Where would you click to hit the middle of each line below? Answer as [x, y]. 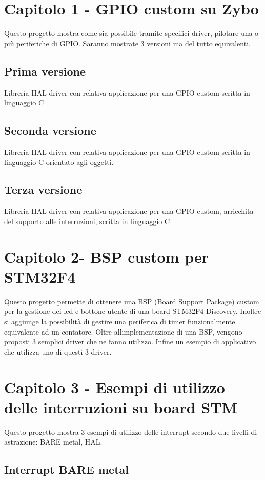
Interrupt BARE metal [67, 469]
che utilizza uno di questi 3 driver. [58, 351]
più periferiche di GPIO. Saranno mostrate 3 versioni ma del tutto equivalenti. [127, 43]
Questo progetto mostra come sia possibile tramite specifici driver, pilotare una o [131, 33]
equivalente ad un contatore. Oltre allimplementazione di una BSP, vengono [123, 331]
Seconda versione [50, 130]
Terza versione [43, 189]
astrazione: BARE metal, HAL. [53, 442]
